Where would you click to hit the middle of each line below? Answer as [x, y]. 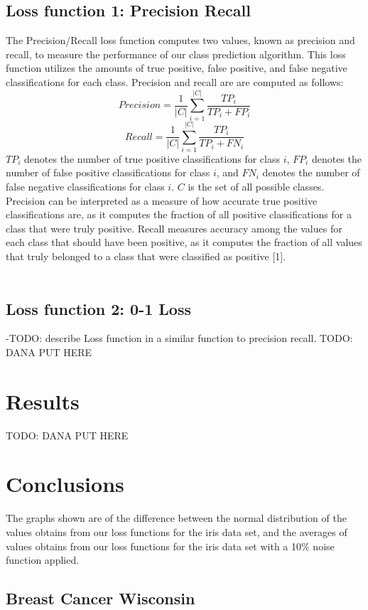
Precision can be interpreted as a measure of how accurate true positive [162, 200]
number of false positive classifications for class [108, 172]
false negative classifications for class [85, 187]
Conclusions [65, 484]
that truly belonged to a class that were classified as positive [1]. [146, 256]
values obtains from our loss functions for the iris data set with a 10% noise [170, 546]
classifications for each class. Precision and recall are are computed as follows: [175, 81]
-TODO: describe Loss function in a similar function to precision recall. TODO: [179, 338]
